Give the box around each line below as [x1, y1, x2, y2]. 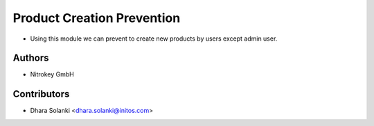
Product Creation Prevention [12, 10, 181, 25]
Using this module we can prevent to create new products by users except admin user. [30, 34, 278, 43]
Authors [12, 52, 49, 64]
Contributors [12, 88, 70, 100]
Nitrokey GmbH [30, 70, 74, 78]
